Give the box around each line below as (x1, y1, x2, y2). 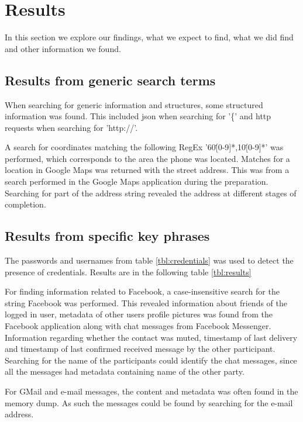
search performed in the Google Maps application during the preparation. (5, 175, 268, 188)
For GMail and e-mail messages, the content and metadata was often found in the (5, 385, 298, 397)
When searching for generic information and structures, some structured (5, 98, 263, 110)
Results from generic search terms (5, 71, 216, 89)
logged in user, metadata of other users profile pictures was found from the (5, 308, 273, 320)
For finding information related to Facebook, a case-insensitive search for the (5, 285, 280, 298)
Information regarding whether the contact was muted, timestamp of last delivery (5, 331, 298, 343)
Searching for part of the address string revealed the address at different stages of (5, 186, 297, 199)
